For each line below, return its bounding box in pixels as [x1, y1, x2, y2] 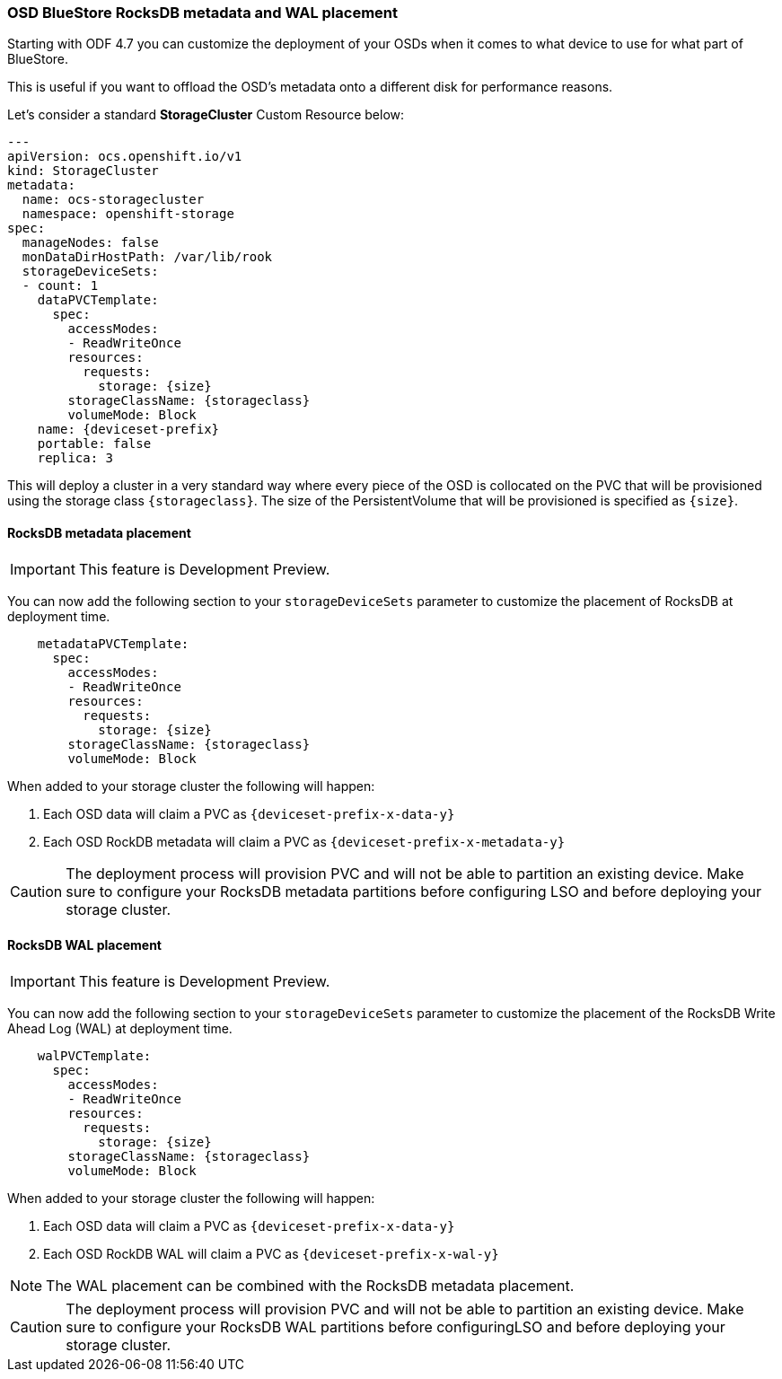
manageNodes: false [22, 235, 159, 250]
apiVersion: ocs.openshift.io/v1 [7, 149, 242, 164]
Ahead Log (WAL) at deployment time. [7, 1020, 233, 1036]
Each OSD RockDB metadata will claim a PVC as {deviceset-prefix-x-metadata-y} [43, 833, 566, 849]
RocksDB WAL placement [7, 937, 162, 953]
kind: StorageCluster [7, 163, 159, 179]
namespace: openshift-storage [22, 206, 234, 222]
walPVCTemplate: [37, 1048, 152, 1063]
